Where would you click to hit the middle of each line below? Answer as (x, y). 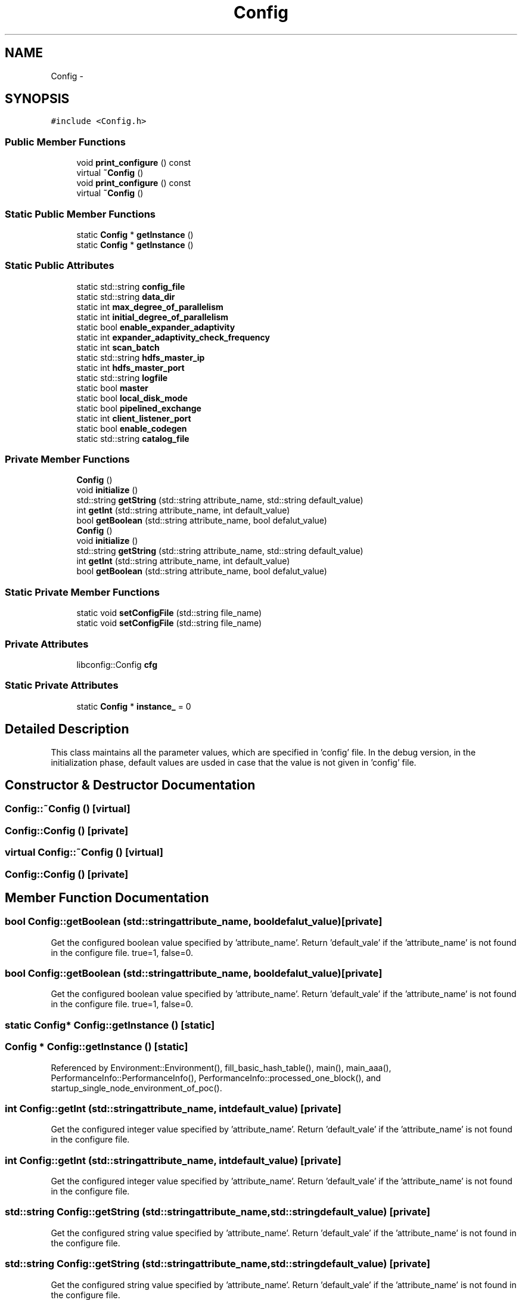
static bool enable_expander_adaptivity (156, 327)
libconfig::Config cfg (117, 664)
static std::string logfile (122, 377)
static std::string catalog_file (133, 438)
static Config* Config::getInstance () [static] (110, 1025)
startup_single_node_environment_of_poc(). (136, 1088)
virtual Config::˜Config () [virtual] (84, 852)
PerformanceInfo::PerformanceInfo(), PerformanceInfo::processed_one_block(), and (216, 1078)
